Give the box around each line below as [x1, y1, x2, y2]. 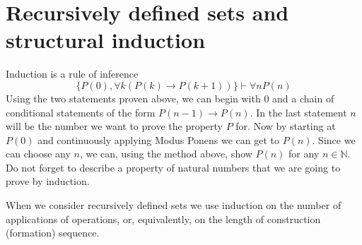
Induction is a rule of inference [6, 66, 139, 81]
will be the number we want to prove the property [6, 119, 223, 133]
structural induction [6, 25, 206, 54]
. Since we [312, 132, 356, 147]
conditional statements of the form [6, 104, 156, 119]
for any [288, 146, 320, 161]
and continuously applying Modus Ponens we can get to [37, 132, 280, 147]
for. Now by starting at [235, 119, 336, 133]
